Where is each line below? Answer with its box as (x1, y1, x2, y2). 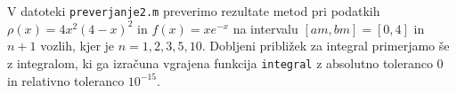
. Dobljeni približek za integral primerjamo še (201, 36, 450, 55)
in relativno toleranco (7, 71, 125, 89)
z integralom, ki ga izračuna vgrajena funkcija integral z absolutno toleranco (7, 53, 433, 72)
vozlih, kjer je (40, 36, 115, 55)
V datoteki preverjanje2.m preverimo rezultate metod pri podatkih (7, 2, 380, 19)
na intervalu (233, 19, 298, 37)
